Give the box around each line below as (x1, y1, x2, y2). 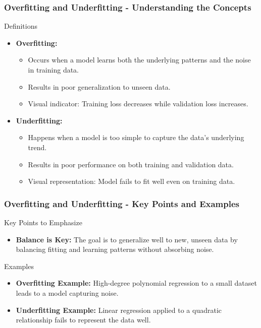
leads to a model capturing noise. (16, 287, 119, 298)
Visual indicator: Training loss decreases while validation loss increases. (28, 98, 248, 109)
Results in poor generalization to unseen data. (28, 81, 171, 92)
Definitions (4, 21, 38, 31)
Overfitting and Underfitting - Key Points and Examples (4, 197, 239, 210)
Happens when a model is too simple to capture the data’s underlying (28, 132, 244, 143)
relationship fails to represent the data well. (16, 314, 151, 325)
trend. (28, 142, 47, 152)
